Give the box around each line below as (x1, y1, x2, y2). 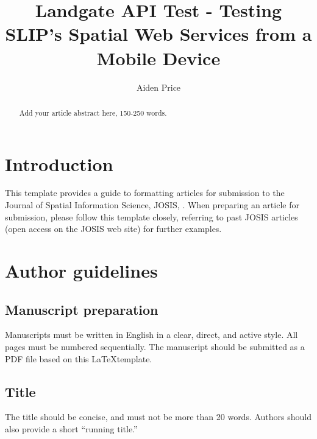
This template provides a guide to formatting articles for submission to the (5, 186, 285, 199)
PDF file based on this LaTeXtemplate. (5, 352, 152, 365)
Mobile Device (96, 45, 221, 70)
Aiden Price (136, 80, 181, 93)
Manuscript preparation (5, 300, 158, 318)
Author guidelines (5, 258, 158, 283)
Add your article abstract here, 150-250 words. (19, 107, 167, 118)
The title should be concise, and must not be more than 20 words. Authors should (5, 410, 312, 423)
